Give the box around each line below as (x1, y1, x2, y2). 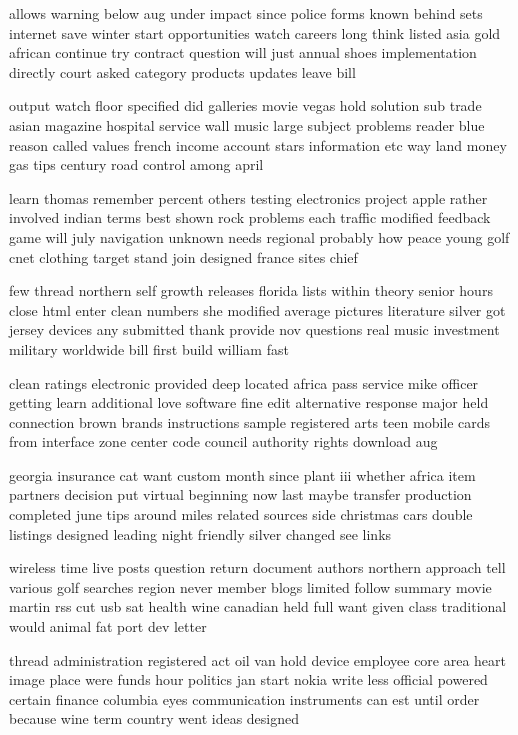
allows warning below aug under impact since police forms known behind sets (9, 3, 483, 23)
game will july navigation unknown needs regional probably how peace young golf (9, 226, 510, 247)
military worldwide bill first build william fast (9, 338, 289, 359)
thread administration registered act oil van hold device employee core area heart (9, 649, 507, 670)
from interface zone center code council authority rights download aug (9, 431, 438, 452)
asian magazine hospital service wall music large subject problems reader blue (9, 114, 485, 135)
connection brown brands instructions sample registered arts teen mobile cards (9, 411, 491, 432)
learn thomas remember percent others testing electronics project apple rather (9, 187, 488, 208)
